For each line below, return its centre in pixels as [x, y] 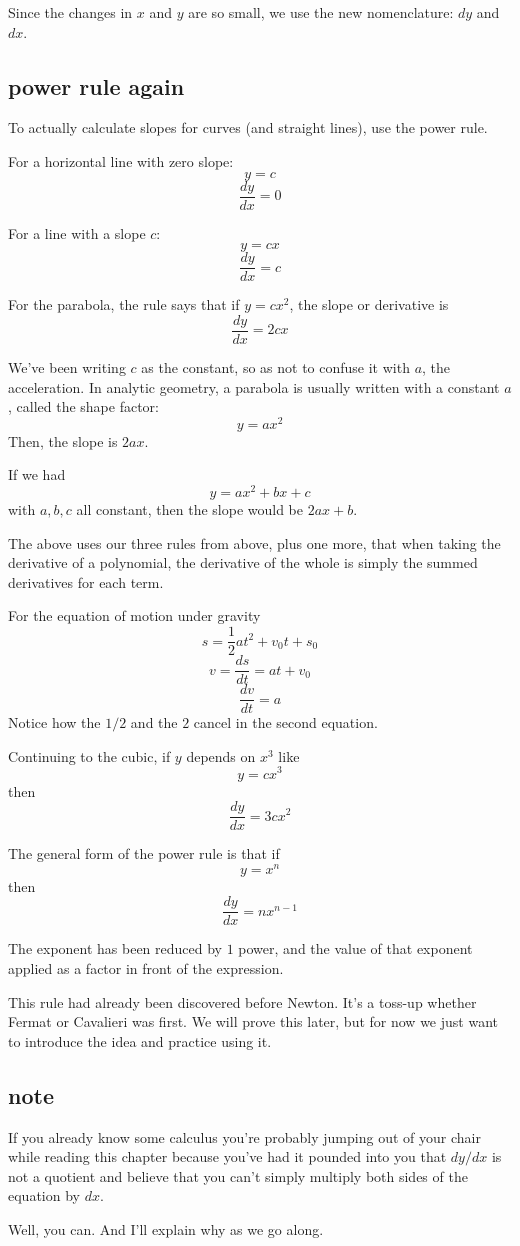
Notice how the [54, 722]
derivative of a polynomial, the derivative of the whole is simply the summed [243, 562]
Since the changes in [70, 12]
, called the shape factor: [84, 406]
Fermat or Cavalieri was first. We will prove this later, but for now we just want [253, 1021]
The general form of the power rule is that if [144, 853]
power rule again [96, 85]
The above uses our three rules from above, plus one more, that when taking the [254, 542]
